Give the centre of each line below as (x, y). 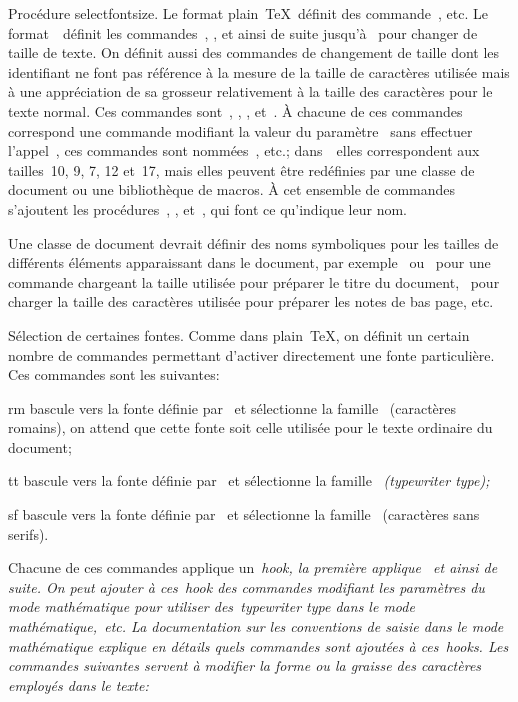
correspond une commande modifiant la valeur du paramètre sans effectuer (240, 130)
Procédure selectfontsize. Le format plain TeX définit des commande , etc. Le (248, 13)
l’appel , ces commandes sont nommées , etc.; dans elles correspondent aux (244, 150)
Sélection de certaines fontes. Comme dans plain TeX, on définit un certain (239, 334)
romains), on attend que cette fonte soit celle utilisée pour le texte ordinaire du (250, 427)
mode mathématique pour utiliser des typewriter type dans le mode (211, 606)
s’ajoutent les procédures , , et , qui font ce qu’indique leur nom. (207, 208)
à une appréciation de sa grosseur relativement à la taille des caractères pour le (250, 91)
